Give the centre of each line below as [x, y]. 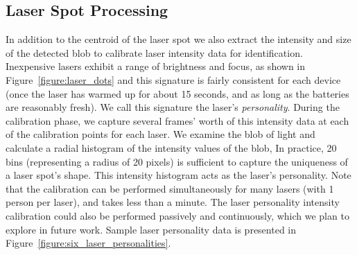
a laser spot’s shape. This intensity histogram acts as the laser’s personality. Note [178, 175]
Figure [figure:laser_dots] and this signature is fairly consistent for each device [173, 79]
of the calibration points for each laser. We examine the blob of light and [160, 134]
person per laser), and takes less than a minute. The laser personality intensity [173, 202]
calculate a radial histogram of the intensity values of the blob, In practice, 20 [171, 147]
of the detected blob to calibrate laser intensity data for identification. [154, 52]
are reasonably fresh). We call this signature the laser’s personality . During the [173, 107]
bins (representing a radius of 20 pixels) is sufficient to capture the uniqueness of [177, 161]
